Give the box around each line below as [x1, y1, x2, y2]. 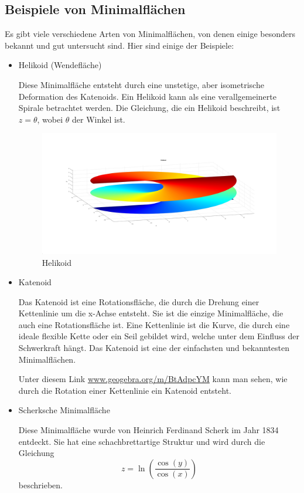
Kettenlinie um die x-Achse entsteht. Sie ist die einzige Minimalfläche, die [18, 307, 283, 319]
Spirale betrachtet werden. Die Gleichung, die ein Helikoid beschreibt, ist [18, 102, 281, 114]
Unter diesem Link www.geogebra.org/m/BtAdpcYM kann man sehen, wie [18, 373, 288, 385]
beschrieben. [18, 478, 63, 491]
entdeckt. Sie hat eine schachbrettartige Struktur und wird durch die [18, 435, 265, 447]
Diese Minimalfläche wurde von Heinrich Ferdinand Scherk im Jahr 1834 [18, 424, 279, 436]
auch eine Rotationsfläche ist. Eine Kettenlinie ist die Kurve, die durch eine [18, 318, 290, 330]
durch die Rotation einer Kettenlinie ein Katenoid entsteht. [18, 384, 231, 396]
